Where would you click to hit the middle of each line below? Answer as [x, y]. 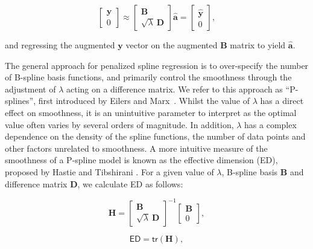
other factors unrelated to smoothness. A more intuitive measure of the [136, 148]
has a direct [282, 101]
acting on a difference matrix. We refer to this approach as [174, 89]
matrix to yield [258, 45]
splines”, [21, 101]
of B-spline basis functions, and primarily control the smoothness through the [148, 77]
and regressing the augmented [60, 45]
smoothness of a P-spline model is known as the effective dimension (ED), [141, 160]
